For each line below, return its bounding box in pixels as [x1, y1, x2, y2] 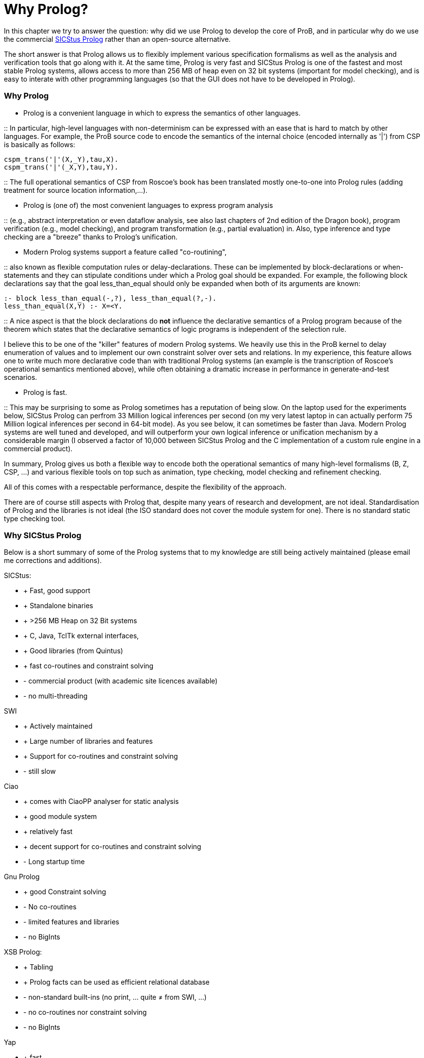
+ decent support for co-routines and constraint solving [23, 842, 201, 851]
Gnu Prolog [4, 872, 40, 881]
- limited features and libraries [23, 918, 119, 926]
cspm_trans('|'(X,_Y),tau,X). [4, 155, 119, 163]
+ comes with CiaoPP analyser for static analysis [23, 797, 179, 806]
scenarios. [4, 373, 37, 381]
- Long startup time [23, 857, 85, 866]
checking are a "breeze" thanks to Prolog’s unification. [4, 232, 178, 241]
